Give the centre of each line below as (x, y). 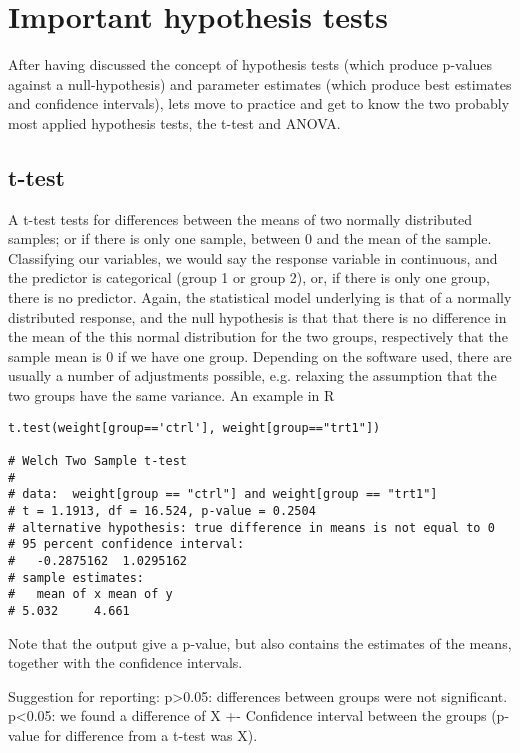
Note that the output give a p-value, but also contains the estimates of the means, (260, 642)
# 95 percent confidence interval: (126, 544)
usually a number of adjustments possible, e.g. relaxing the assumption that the (252, 375)
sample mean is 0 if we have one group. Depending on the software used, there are (260, 355)
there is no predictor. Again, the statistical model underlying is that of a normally (260, 297)
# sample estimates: (76, 577)
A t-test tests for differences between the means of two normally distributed (240, 218)
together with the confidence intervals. (125, 662)
